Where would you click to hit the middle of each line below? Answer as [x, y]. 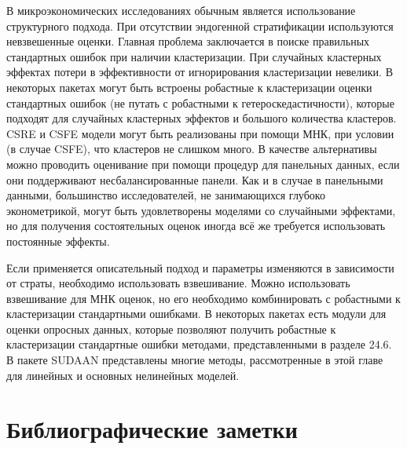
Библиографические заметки [152, 429]
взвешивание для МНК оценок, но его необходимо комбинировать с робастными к [203, 298]
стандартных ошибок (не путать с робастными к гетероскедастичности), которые [200, 102]
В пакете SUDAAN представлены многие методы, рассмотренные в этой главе [195, 360]
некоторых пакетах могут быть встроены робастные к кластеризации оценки [189, 87]
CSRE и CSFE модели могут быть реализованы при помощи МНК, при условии [200, 133]
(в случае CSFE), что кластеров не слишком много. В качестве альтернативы [192, 149]
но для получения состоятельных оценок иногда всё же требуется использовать [196, 226]
